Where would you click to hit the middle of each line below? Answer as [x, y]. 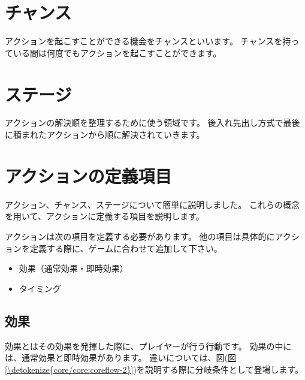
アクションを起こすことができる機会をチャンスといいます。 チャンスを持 [148, 41]
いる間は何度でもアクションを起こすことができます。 [117, 52]
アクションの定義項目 [88, 175]
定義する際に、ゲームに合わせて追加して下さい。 [126, 248]
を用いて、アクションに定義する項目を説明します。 [105, 216]
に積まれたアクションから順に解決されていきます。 [105, 135]
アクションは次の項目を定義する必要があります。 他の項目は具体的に [140, 236]
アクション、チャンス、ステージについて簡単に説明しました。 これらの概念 [152, 204]
